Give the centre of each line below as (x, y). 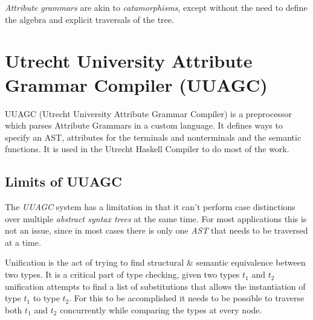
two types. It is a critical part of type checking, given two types (122, 274)
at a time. (23, 242)
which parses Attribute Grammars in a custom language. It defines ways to (144, 125)
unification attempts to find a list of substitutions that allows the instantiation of (155, 286)
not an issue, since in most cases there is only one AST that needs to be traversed (156, 230)
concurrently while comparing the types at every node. (161, 309)
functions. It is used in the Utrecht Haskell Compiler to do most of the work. (147, 149)
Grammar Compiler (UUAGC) (136, 84)
